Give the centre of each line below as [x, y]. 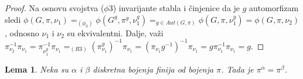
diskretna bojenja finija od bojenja [153, 69]
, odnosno [22, 32]
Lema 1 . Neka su [37, 69]
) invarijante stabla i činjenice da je [176, 8]
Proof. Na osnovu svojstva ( [55, 8]
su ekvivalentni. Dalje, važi [115, 32]
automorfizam [274, 8]
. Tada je [237, 69]
